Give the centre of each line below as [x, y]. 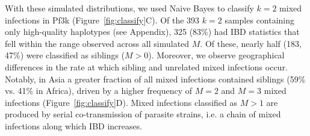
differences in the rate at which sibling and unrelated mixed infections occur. [146, 66]
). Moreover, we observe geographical [216, 55]
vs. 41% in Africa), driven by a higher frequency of [98, 91]
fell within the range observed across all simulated [97, 43]
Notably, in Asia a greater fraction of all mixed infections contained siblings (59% [155, 79]
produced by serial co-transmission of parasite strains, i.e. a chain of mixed [143, 114]
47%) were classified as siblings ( [65, 55]
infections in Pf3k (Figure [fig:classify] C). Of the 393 [102, 20]
